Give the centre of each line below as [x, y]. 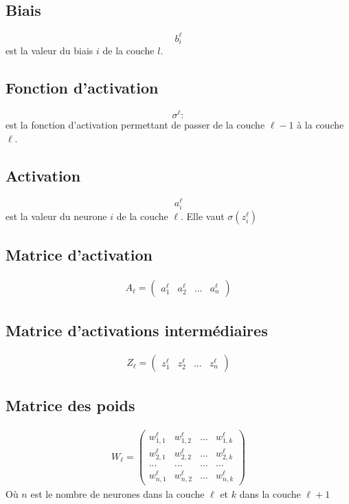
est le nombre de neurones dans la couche [117, 493]
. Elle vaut [203, 216]
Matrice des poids [70, 405]
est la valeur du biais [49, 51]
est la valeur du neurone [56, 216]
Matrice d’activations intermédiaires [137, 330]
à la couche [320, 125]
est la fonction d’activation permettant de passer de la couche [135, 125]
